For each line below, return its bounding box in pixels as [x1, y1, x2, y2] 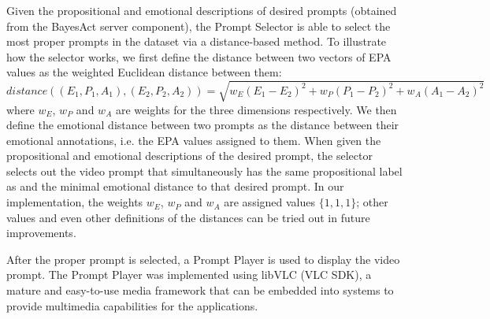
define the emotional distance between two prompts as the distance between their [6, 117, 399, 133]
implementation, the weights [6, 194, 143, 210]
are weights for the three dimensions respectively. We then [115, 101, 397, 117]
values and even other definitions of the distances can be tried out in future [6, 209, 370, 225]
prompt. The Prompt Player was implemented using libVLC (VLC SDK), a [6, 266, 372, 283]
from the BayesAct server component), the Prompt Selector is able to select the [6, 17, 391, 34]
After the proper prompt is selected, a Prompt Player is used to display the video [6, 250, 400, 267]
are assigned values [224, 194, 316, 210]
